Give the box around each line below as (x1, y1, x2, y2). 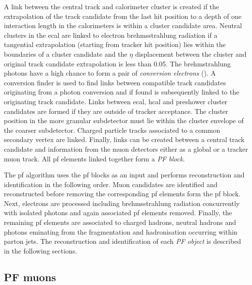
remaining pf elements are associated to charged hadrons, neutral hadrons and (4, 217, 236, 227)
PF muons (4, 269, 56, 284)
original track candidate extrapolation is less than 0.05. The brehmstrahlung (4, 58, 231, 68)
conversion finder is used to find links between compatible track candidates (4, 77, 226, 87)
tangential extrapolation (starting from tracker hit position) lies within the (4, 39, 226, 49)
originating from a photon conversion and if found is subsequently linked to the (4, 87, 239, 97)
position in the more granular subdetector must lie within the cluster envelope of (4, 115, 244, 126)
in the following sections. (4, 245, 78, 255)
